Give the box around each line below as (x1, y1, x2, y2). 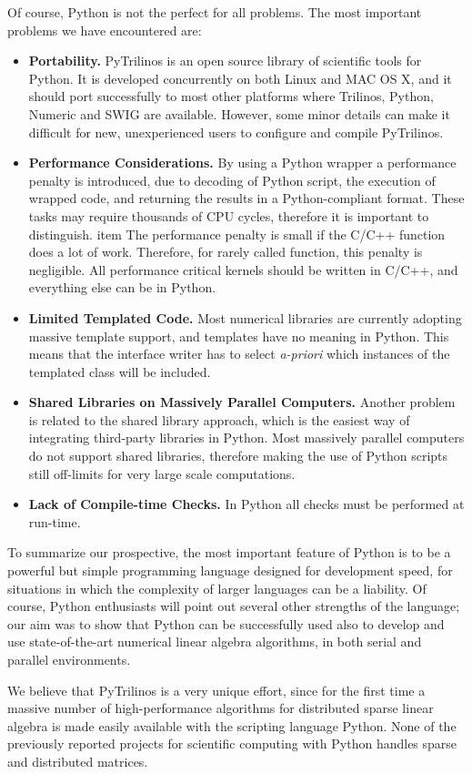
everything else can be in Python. (28, 278, 216, 297)
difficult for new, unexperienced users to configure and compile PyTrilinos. (28, 122, 444, 141)
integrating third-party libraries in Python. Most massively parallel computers (28, 428, 465, 447)
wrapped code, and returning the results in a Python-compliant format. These (28, 188, 465, 208)
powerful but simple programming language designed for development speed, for (7, 561, 453, 580)
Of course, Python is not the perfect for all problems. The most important (7, 3, 422, 21)
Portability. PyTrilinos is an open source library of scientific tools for (28, 51, 422, 70)
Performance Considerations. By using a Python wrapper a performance (28, 153, 457, 172)
